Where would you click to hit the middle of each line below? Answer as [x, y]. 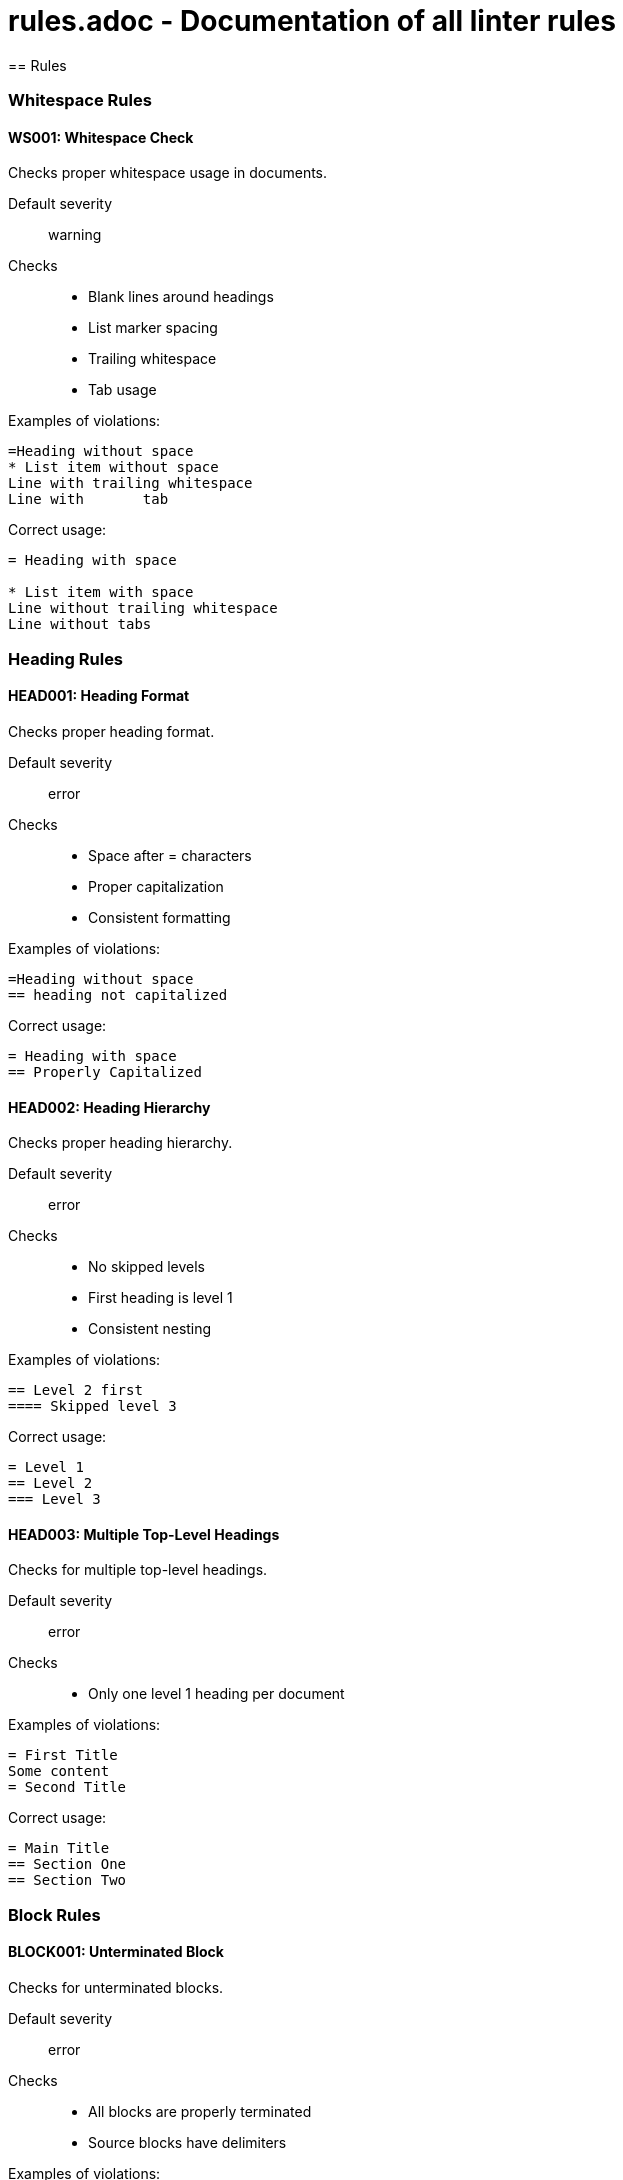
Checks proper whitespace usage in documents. [168, 173]
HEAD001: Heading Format [99, 696]
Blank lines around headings [181, 297]
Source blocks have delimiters [187, 2142]
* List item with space [101, 592]
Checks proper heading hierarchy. [120, 1143]
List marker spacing [153, 328]
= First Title [63, 1755]
